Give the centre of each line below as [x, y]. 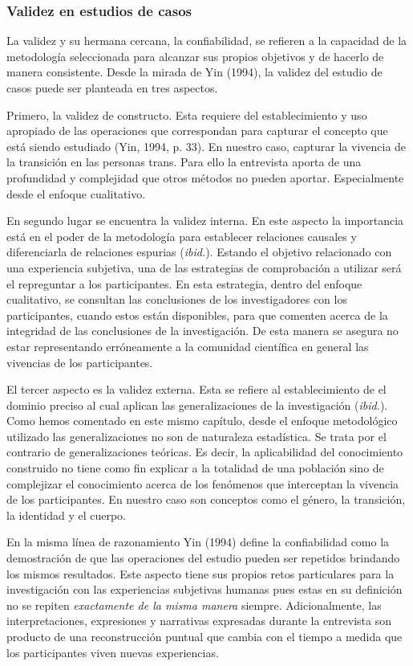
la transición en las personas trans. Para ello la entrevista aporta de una [184, 162]
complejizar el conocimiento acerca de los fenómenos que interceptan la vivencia [203, 483]
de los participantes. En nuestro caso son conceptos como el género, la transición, [206, 499]
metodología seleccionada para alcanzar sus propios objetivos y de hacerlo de [195, 56]
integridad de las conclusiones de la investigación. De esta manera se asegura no [202, 331]
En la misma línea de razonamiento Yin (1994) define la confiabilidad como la [198, 542]
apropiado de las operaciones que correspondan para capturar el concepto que [197, 131]
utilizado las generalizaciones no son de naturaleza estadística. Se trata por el [196, 436]
